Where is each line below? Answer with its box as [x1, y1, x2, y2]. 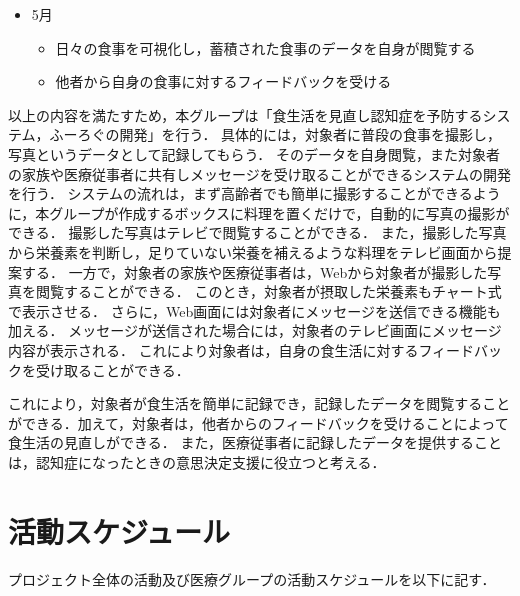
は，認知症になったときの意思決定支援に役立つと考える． [8, 451, 386, 472]
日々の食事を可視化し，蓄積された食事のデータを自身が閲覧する [55, 37, 476, 58]
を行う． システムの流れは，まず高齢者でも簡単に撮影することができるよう [8, 183, 501, 204]
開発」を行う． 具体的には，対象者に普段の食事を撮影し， [119, 124, 502, 145]
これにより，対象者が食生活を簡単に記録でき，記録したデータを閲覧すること [8, 393, 511, 414]
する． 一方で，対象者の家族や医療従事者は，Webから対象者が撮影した [21, 261, 488, 282]
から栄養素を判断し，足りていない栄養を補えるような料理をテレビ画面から [8, 241, 498, 262]
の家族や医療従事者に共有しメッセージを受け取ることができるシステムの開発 [8, 163, 512, 184]
